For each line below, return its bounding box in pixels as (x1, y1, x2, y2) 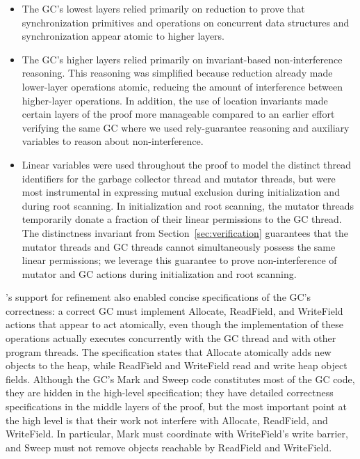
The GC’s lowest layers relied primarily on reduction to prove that (22, 1, 305, 15)
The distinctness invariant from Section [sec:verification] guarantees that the (22, 225, 348, 240)
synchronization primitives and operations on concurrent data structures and (22, 15, 350, 29)
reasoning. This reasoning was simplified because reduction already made (22, 65, 333, 80)
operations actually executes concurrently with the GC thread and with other (6, 331, 336, 345)
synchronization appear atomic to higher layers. (22, 29, 225, 43)
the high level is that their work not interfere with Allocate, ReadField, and (6, 412, 328, 427)
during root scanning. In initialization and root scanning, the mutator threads (22, 198, 354, 212)
